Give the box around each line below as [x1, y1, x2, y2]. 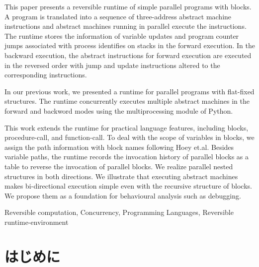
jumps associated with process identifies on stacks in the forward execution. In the [4, 40, 255, 51]
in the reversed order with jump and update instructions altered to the [4, 60, 220, 70]
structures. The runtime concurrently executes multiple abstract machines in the [4, 96, 250, 106]
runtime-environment [4, 216, 69, 227]
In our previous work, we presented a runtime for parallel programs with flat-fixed [4, 86, 255, 96]
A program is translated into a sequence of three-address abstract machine [4, 11, 232, 21]
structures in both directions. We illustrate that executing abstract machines [4, 171, 238, 181]
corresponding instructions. [4, 69, 87, 80]
